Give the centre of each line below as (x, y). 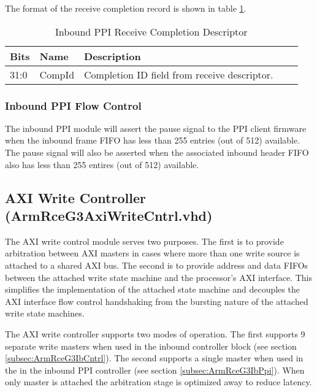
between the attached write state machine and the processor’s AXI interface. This (158, 277)
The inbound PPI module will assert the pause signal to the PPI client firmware (156, 128)
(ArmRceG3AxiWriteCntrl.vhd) (109, 215)
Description (113, 56)
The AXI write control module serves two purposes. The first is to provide (144, 241)
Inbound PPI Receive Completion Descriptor (151, 31)
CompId (57, 74)
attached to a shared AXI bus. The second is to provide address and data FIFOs (157, 265)
